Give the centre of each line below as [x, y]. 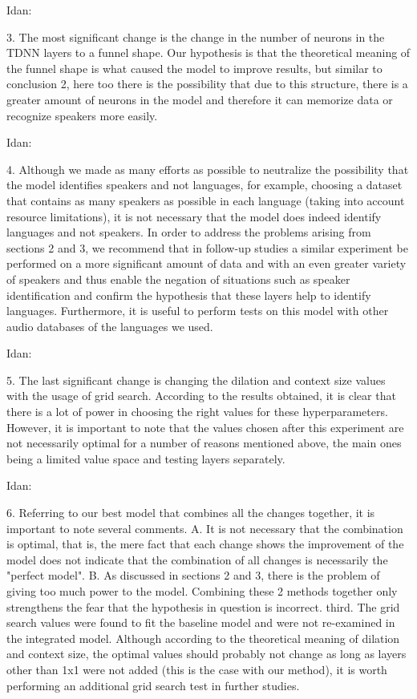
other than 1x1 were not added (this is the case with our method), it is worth [197, 669]
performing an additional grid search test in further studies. [153, 685]
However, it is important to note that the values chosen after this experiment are [205, 427]
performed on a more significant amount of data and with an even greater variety [206, 263]
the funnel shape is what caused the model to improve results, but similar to [194, 68]
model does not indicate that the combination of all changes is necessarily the [197, 559]
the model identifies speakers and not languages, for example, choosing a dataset [204, 185]
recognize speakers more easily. [82, 115]
